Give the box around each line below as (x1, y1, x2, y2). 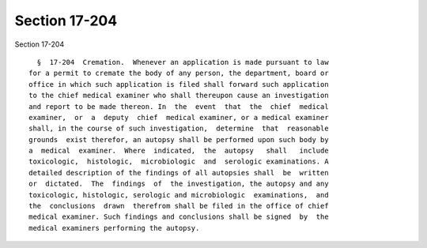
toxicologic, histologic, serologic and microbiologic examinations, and (28, 190, 329, 199)
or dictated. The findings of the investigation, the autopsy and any (28, 179, 329, 189)
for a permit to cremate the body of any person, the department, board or (28, 69, 329, 78)
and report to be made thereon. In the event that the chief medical (28, 102, 329, 111)
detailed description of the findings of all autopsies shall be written (28, 168, 329, 177)
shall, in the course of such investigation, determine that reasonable (28, 124, 329, 133)
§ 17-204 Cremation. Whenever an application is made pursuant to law (36, 58, 329, 66)
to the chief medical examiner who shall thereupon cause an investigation (28, 91, 329, 100)
